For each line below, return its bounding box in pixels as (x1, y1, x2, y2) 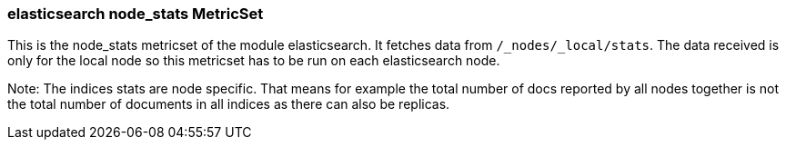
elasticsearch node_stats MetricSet (7, 5, 264, 23)
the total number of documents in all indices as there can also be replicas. (7, 96, 450, 113)
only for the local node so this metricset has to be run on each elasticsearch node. (7, 53, 500, 69)
